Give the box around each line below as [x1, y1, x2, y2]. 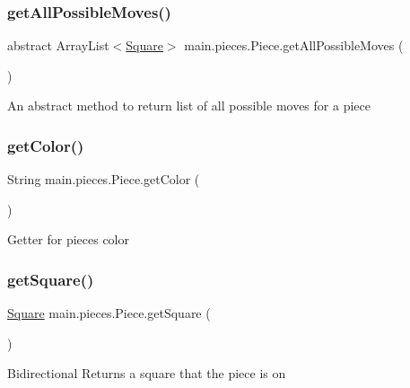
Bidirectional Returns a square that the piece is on [7, 364, 286, 383]
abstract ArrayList [7, 36, 109, 55]
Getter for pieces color [7, 230, 129, 249]
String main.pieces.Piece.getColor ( [7, 170, 200, 189]
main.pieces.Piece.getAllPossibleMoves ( [184, 36, 404, 55]
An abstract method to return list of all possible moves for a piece [7, 96, 371, 115]
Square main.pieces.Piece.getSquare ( [7, 304, 211, 322]
